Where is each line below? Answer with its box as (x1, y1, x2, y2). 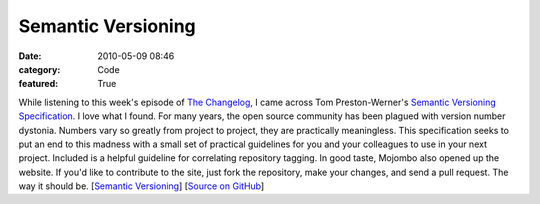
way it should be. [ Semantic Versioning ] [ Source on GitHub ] (18, 180, 265, 192)
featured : (18, 78, 59, 90)
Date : (18, 50, 42, 62)
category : (18, 63, 61, 75)
